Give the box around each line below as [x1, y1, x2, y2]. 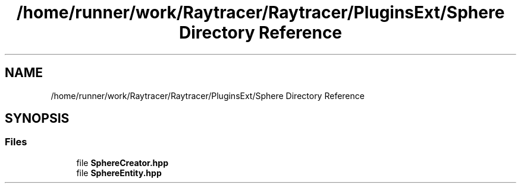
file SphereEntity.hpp [76, 167, 162, 178]
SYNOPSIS [5, 111, 70, 126]
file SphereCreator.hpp [76, 157, 168, 168]
